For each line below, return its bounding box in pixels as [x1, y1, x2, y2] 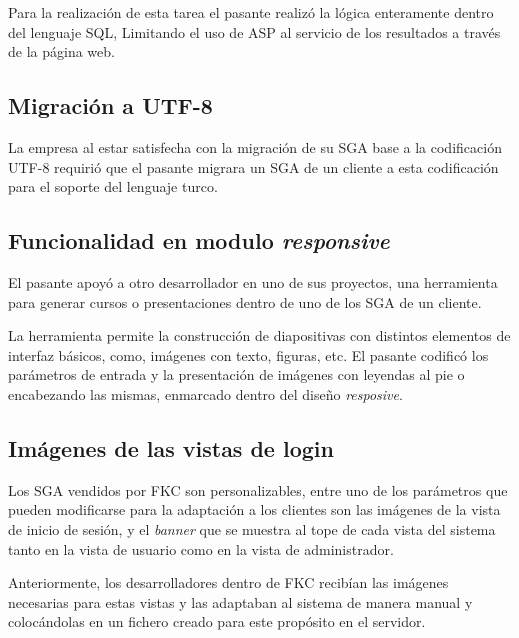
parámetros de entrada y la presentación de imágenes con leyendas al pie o [8, 364, 465, 385]
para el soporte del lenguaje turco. [8, 176, 218, 197]
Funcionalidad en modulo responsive [8, 225, 390, 256]
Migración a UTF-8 [8, 90, 213, 121]
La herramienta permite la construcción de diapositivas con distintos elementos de [8, 325, 511, 346]
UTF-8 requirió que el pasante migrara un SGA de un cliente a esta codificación [8, 156, 499, 177]
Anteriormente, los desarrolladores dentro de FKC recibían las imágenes [8, 572, 449, 593]
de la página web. [8, 41, 115, 62]
